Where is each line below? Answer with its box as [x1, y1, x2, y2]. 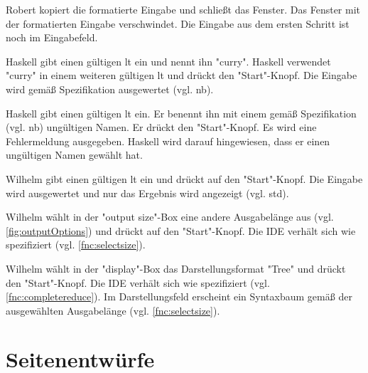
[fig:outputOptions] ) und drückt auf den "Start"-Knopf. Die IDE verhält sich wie [6, 223, 356, 238]
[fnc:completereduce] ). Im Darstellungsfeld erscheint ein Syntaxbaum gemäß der [6, 289, 352, 304]
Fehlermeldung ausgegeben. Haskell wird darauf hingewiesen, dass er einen [6, 133, 330, 148]
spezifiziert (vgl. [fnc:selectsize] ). [6, 237, 146, 252]
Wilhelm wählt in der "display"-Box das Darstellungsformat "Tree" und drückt [6, 261, 346, 275]
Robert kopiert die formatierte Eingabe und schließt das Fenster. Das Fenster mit [6, 2, 361, 16]
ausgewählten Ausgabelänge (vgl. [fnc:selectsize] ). [6, 303, 220, 317]
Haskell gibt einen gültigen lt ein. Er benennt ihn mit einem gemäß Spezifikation [6, 105, 357, 120]
